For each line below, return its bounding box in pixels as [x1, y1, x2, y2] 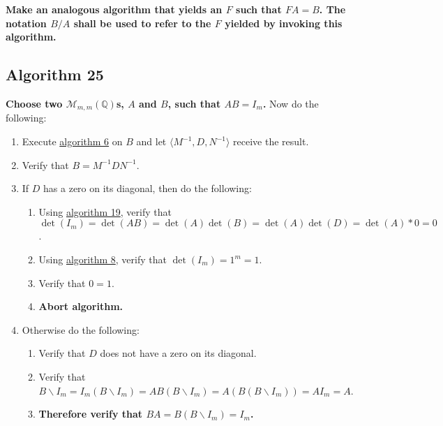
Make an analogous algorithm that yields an [6, 2, 223, 16]
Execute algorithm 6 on [22, 134, 123, 149]
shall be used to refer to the [73, 15, 211, 30]
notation [6, 15, 47, 30]
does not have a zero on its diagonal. [100, 346, 257, 360]
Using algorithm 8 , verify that [38, 252, 167, 266]
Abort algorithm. [38, 299, 123, 314]
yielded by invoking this [225, 15, 343, 30]
